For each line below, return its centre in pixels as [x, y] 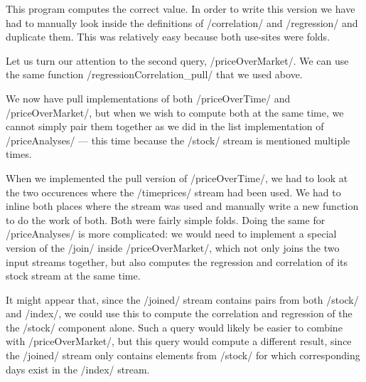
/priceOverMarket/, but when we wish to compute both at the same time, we [175, 112]
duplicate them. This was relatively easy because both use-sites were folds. [168, 37]
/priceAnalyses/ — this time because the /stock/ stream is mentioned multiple [178, 140]
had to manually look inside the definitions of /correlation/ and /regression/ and [182, 22]
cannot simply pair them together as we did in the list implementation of [165, 126]
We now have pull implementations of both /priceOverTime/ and [148, 98]
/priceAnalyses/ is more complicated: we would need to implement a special [171, 234]
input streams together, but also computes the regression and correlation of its [177, 261]
